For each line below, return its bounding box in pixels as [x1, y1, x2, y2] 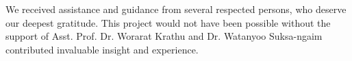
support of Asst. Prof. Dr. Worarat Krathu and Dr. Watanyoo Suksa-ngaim [5, 29, 323, 43]
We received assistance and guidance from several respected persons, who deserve [5, 2, 347, 16]
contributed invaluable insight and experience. [5, 42, 199, 56]
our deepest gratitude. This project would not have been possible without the [5, 15, 331, 29]
